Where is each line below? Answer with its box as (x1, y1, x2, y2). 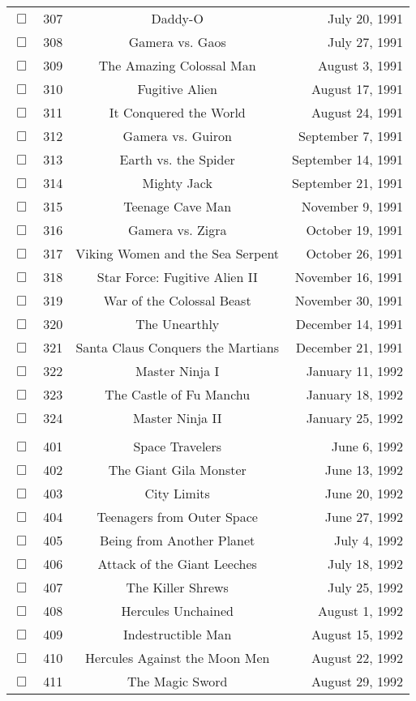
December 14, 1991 (295, 314, 404, 333)
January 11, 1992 (306, 361, 404, 380)
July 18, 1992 (327, 554, 404, 573)
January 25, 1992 (306, 408, 404, 427)
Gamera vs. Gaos (128, 32, 226, 51)
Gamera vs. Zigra (127, 220, 227, 239)
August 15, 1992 (311, 625, 404, 643)
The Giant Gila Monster (108, 460, 247, 479)
